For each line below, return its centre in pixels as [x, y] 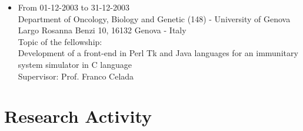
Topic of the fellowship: [60, 41]
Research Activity [78, 116]
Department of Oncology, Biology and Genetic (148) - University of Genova [154, 18]
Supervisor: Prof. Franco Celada [76, 76]
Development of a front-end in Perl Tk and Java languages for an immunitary [158, 53]
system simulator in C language [75, 64]
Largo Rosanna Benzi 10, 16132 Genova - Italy [102, 30]
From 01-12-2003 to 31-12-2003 [74, 7]
